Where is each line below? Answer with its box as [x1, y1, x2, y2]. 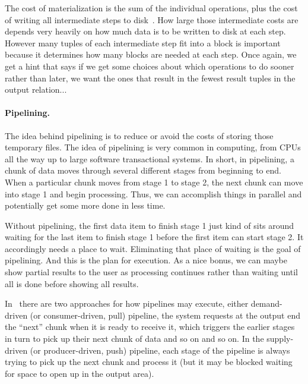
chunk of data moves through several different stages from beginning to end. [5, 164, 281, 177]
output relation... [5, 83, 67, 96]
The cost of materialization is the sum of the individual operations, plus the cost [5, 2, 298, 14]
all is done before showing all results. [5, 277, 139, 289]
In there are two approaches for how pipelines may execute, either [5, 297, 249, 310]
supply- [266, 332, 294, 345]
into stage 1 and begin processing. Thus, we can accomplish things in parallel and [5, 187, 302, 200]
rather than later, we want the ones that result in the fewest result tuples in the [5, 71, 296, 84]
